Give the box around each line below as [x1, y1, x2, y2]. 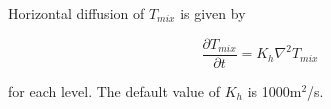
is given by [180, 3, 246, 23]
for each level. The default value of [8, 80, 220, 101]
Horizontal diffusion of [8, 3, 145, 23]
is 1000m [247, 80, 302, 101]
